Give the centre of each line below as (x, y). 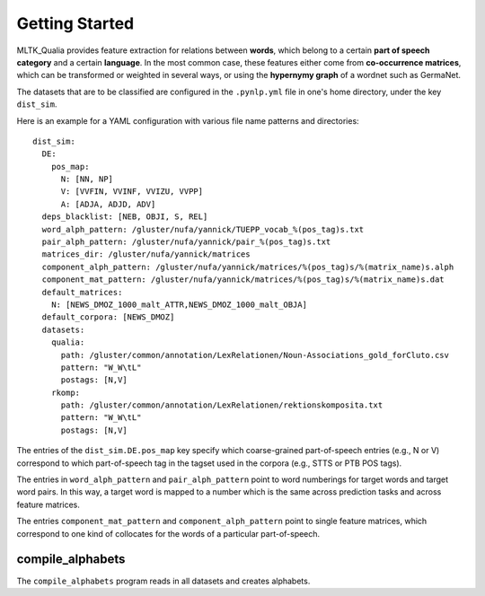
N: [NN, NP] (87, 179)
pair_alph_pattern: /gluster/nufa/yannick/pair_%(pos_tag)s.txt (186, 242)
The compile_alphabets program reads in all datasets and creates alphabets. (163, 581)
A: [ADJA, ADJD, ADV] (108, 204)
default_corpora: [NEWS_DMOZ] (108, 317)
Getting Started (75, 23)
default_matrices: (82, 292)
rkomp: (66, 392)
